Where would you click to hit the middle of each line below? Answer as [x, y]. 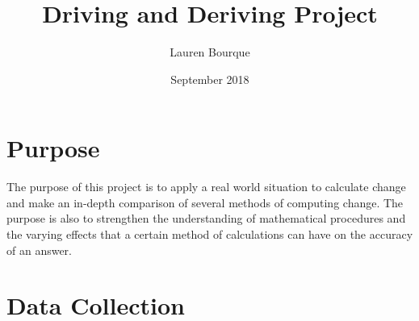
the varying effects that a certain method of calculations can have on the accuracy [210, 234]
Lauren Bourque [210, 52]
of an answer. [40, 250]
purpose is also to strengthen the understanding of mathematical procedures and [206, 218]
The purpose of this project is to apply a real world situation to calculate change [206, 187]
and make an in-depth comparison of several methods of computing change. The [205, 202]
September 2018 [210, 79]
